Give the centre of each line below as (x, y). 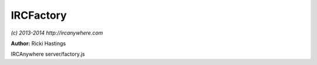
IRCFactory (39, 15)
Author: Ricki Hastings (38, 43)
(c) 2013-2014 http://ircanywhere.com (57, 33)
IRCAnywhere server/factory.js (48, 54)
